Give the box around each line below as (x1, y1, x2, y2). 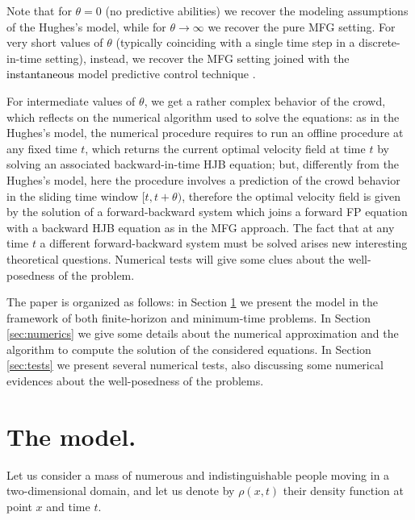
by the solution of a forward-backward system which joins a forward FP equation (6, 203, 408, 220)
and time (46, 497, 90, 514)
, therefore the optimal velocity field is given (182, 187, 400, 204)
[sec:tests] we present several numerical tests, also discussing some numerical (6, 356, 384, 373)
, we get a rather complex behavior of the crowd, (144, 92, 386, 109)
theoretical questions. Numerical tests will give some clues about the (6, 250, 345, 267)
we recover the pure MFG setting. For (207, 18, 396, 35)
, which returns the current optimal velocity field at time (85, 139, 366, 156)
